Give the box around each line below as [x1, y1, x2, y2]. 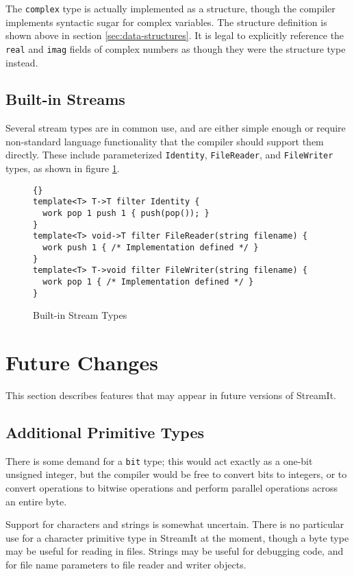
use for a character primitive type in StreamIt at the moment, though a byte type [5, 530, 349, 544]
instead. [5, 55, 38, 69]
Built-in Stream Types [33, 308, 127, 322]
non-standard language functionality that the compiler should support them [5, 134, 324, 148]
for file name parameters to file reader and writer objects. [5, 557, 246, 572]
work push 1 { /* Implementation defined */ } [42, 243, 259, 253]
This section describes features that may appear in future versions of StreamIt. [5, 388, 336, 403]
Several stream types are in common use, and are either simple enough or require [5, 121, 346, 135]
